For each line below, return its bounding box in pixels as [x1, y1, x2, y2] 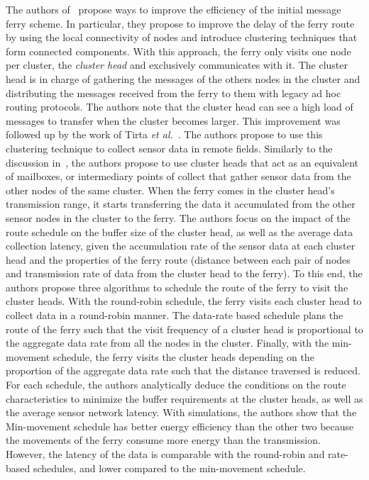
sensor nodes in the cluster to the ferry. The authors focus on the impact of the [6, 210, 351, 225]
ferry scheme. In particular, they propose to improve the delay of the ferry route [6, 16, 355, 30]
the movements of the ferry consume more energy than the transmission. [6, 432, 321, 447]
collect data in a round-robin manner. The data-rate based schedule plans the [6, 308, 343, 323]
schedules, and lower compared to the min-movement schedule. [33, 460, 306, 475]
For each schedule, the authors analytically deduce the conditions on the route [6, 377, 346, 392]
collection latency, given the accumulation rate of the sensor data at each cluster [6, 238, 356, 253]
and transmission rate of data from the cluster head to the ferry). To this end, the [6, 266, 363, 281]
